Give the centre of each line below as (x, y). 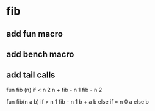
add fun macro (34, 34)
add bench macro (40, 54)
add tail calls (31, 75)
